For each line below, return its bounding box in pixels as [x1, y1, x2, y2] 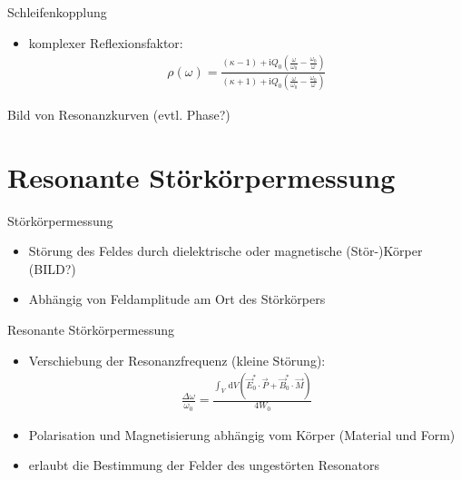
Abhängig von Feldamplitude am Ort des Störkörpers [28, 289, 326, 309]
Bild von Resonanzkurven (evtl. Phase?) [7, 104, 230, 123]
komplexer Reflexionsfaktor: [28, 33, 183, 52]
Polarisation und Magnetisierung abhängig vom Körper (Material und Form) [28, 425, 456, 444]
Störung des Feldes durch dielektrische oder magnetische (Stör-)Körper [28, 241, 423, 260]
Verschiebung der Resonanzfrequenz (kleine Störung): [28, 350, 326, 369]
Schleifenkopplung [7, 3, 107, 21]
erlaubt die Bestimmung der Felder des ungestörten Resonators [28, 456, 379, 475]
